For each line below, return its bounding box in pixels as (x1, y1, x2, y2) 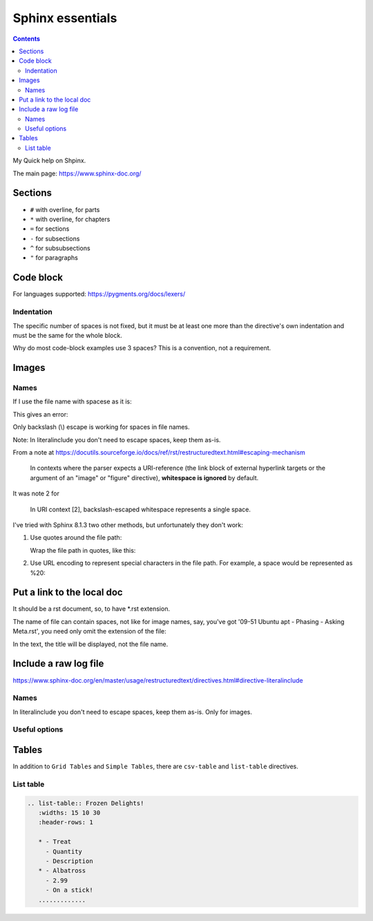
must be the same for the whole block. (12, 331, 122, 339)
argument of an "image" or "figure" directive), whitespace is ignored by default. (30, 473, 259, 482)
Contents (12, 35, 41, 43)
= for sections (30, 225, 70, 233)
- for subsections (30, 234, 80, 243)
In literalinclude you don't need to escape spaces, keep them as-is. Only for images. (12, 708, 252, 716)
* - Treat (38, 838, 72, 846)
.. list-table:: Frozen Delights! (27, 799, 144, 807)
